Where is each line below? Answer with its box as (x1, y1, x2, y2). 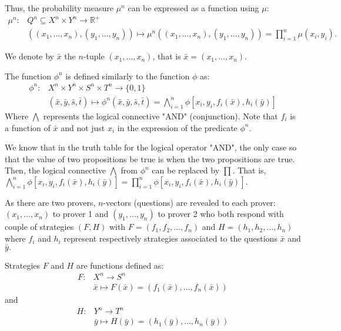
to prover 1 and (52, 208, 109, 220)
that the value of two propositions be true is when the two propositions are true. (5, 152, 295, 165)
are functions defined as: (76, 259, 164, 271)
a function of (5, 121, 51, 133)
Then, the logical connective (5, 164, 106, 176)
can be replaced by (152, 164, 220, 176)
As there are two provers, (5, 196, 96, 208)
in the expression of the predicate (117, 121, 238, 133)
